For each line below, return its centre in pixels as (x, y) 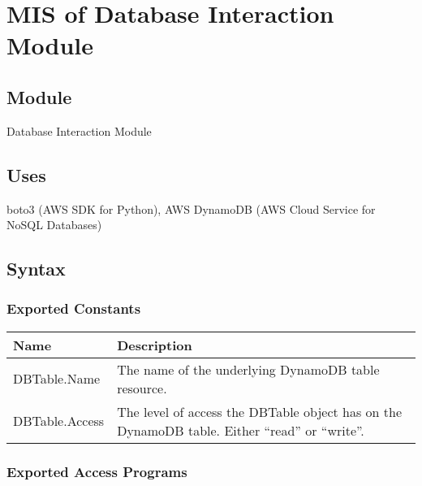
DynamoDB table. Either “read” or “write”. (241, 430)
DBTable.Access (59, 421)
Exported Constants (74, 308)
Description (155, 345)
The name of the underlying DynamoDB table (248, 369)
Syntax (36, 269)
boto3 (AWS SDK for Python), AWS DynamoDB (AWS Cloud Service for (191, 208)
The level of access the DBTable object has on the (260, 411)
